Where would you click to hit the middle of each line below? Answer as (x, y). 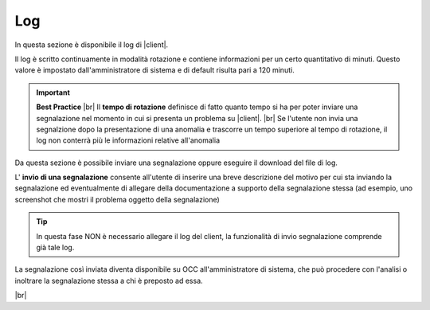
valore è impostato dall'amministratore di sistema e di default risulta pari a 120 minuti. (154, 70)
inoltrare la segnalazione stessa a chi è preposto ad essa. (109, 281)
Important (53, 92)
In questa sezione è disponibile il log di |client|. (92, 45)
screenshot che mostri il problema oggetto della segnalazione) (117, 199)
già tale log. (55, 248)
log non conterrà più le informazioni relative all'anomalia (128, 140)
